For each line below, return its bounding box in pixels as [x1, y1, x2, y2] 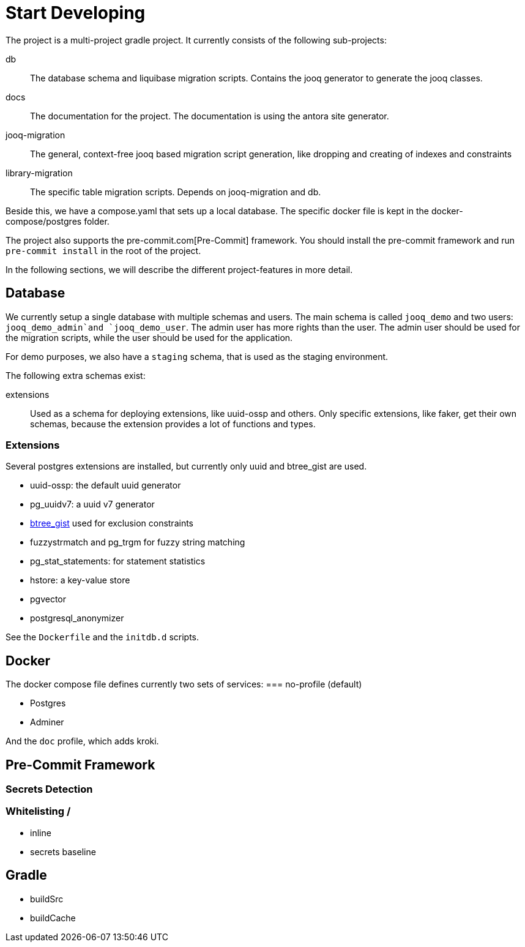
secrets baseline [30, 846, 96, 857]
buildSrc [30, 893, 64, 904]
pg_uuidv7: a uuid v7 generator [30, 499, 155, 510]
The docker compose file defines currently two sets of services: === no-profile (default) [6, 679, 362, 690]
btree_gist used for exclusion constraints [30, 518, 193, 529]
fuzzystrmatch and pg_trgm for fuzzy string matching [30, 537, 245, 548]
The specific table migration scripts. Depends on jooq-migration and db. [30, 186, 321, 197]
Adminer [30, 717, 64, 728]
